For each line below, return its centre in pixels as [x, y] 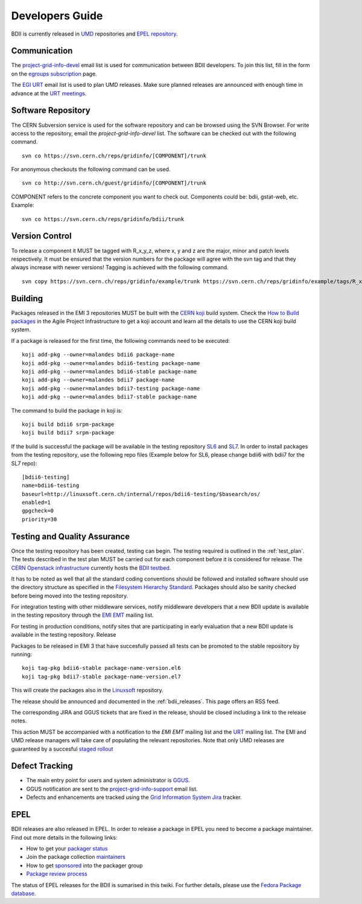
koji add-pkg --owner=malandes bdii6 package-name [98, 355]
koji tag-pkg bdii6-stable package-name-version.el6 [101, 668]
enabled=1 [36, 503]
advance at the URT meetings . [49, 93]
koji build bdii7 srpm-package [68, 433]
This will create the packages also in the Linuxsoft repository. [87, 690]
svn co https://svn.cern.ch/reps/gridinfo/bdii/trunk [103, 219]
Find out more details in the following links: [64, 837]
